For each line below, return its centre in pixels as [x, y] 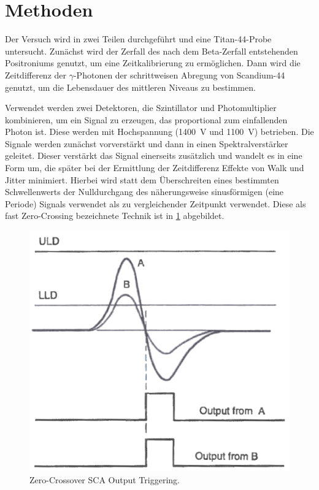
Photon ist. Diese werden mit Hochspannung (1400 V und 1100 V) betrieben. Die [159, 132]
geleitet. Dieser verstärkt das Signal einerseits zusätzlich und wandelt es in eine [154, 155]
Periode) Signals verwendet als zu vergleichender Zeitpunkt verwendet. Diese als [156, 203]
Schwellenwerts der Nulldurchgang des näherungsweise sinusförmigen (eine [144, 192]
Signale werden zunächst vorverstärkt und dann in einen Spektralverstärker [147, 143]
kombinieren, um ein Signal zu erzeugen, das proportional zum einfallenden [146, 119]
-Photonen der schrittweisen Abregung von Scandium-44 [179, 75]
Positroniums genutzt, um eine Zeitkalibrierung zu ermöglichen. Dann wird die [153, 63]
